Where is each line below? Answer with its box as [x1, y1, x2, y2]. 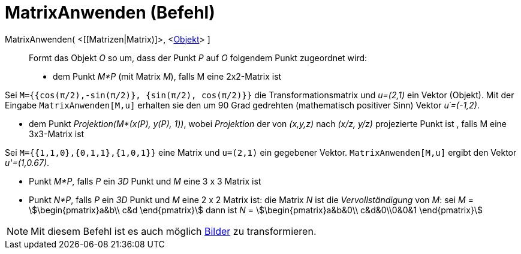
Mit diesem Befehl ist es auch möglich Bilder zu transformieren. [31, 225, 317, 237]
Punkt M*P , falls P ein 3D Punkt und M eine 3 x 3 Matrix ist [29, 176, 261, 186]
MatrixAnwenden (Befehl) [5, 2, 215, 23]
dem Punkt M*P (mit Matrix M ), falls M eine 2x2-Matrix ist [53, 71, 282, 81]
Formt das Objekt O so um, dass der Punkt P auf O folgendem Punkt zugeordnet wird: [29, 52, 368, 63]
